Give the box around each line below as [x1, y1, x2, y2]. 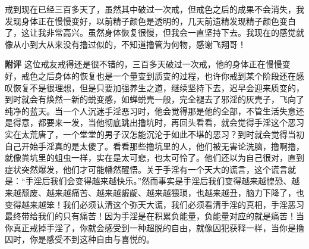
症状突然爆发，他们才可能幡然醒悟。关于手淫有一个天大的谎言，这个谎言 [5, 163, 288, 175]
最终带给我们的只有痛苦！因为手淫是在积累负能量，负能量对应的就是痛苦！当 [5, 210, 304, 222]
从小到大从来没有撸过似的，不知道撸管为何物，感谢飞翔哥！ [12, 38, 246, 50]
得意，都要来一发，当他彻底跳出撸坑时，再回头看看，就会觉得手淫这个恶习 [12, 116, 304, 129]
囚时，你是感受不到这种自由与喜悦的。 [5, 233, 154, 245]
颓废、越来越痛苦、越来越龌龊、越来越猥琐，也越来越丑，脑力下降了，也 [21, 186, 304, 198]
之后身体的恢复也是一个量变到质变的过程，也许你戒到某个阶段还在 [37, 69, 296, 82]
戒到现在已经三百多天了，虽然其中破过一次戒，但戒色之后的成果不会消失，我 [5, 3, 304, 15]
